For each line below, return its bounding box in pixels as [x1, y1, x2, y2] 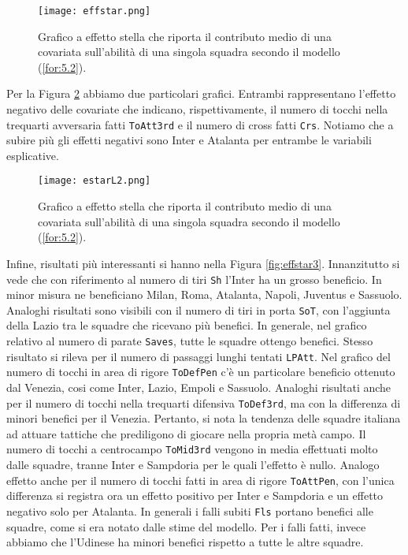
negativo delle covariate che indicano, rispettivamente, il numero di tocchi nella [6, 101, 388, 117]
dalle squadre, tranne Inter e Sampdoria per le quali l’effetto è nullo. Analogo [6, 456, 380, 473]
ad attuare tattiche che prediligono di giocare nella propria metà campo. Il [6, 425, 366, 441]
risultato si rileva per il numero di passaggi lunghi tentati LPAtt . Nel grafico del [6, 348, 391, 364]
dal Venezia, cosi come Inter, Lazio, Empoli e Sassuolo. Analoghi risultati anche [6, 378, 391, 395]
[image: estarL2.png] [38, 175, 151, 187]
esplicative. [6, 147, 59, 163]
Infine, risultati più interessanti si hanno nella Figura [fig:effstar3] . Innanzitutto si [6, 255, 400, 271]
